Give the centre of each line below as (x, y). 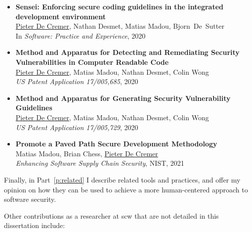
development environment (61, 16)
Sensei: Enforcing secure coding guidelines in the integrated (120, 6)
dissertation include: (35, 225)
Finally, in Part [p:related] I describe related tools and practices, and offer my (122, 179)
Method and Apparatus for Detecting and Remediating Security (127, 52)
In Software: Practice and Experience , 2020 (81, 35)
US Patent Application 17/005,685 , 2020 (77, 81)
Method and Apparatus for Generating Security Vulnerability (123, 98)
